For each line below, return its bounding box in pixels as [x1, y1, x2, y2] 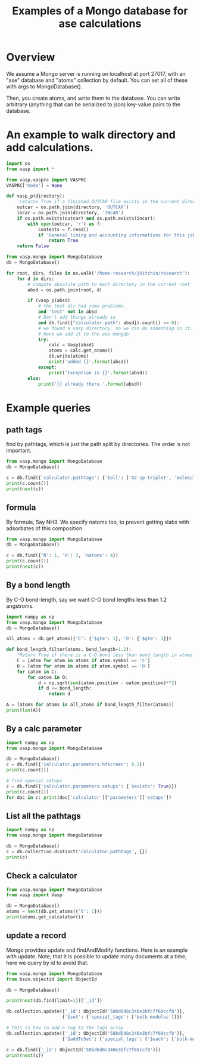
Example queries [6, 401, 91, 414]
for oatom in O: [27, 674, 68, 680]
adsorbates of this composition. [6, 524, 85, 532]
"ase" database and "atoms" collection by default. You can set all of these [6, 76, 188, 84]
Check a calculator [6, 871, 77, 881]
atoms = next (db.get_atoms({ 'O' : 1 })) [6, 909, 102, 915]
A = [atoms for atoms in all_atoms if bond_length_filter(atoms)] [6, 702, 174, 708]
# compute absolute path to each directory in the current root [27, 281, 190, 287]
